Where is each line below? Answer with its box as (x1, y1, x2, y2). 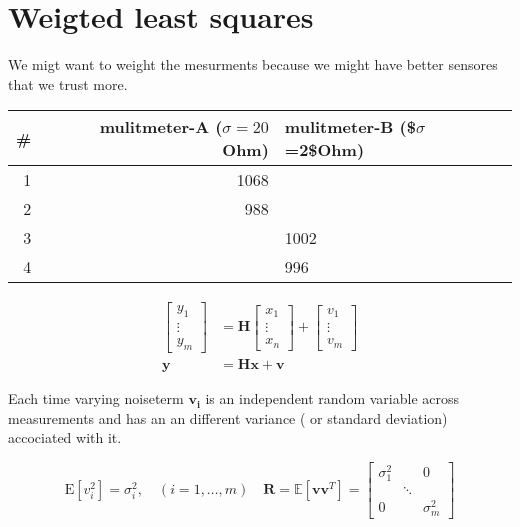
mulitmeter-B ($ (284, 115, 416, 139)
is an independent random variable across (205, 388, 459, 409)
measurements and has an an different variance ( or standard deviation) (8, 407, 448, 428)
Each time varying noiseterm (8, 388, 184, 409)
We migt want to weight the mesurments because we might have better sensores (8, 54, 498, 75)
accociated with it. (8, 427, 122, 448)
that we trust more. (8, 73, 128, 94)
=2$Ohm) (284, 138, 365, 162)
